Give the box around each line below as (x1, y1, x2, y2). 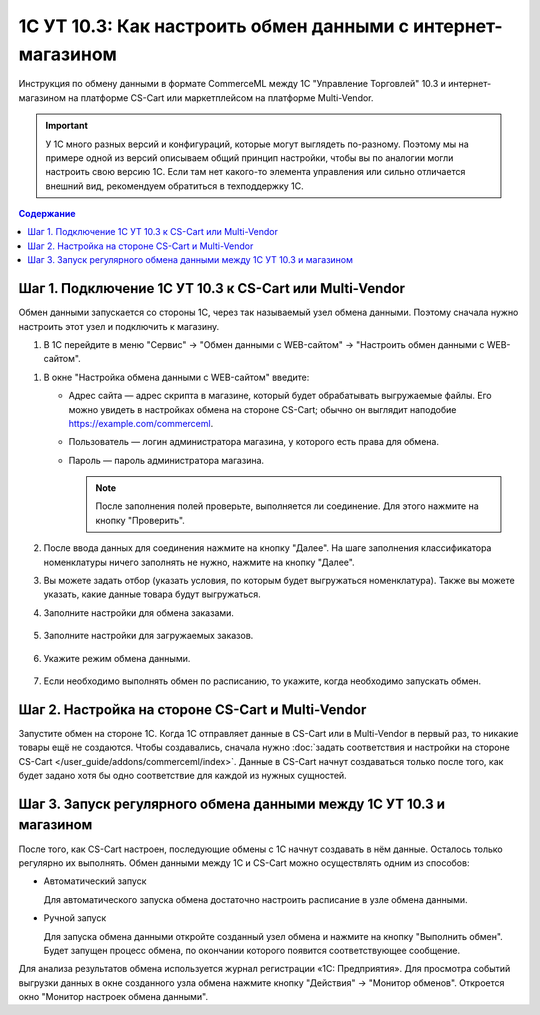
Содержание (18, 208, 76, 220)
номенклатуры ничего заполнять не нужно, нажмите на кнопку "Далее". (43, 556, 355, 568)
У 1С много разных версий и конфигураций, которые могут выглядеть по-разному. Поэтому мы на (45, 138, 469, 150)
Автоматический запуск (43, 875, 147, 887)
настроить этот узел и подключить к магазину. (18, 320, 220, 332)
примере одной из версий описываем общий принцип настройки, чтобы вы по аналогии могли (45, 151, 454, 164)
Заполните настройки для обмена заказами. (43, 606, 235, 619)
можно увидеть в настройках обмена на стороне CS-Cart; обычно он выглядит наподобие (68, 403, 457, 415)
